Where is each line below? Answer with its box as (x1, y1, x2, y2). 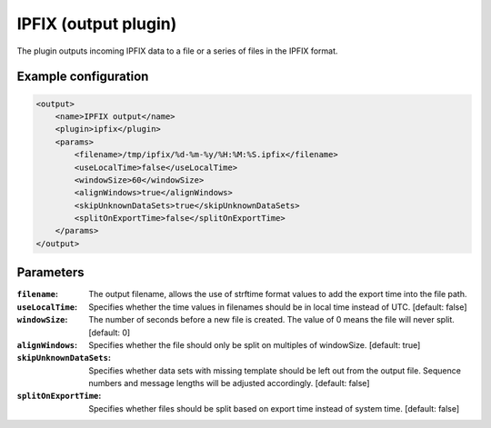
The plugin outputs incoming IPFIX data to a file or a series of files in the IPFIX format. (16, 45, 338, 56)
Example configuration (16, 69, 149, 85)
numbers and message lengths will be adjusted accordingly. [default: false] (88, 378, 370, 389)
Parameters (16, 264, 85, 281)
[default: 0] (88, 327, 131, 338)
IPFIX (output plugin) (16, 14, 177, 34)
